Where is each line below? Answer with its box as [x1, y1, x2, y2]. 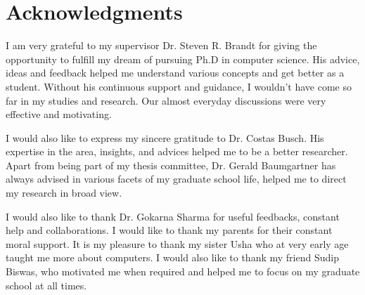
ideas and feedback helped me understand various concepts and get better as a [6, 65, 345, 80]
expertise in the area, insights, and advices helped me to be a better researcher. [6, 144, 348, 159]
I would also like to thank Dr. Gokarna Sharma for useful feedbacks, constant [6, 209, 340, 223]
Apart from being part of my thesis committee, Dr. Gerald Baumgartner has [6, 157, 336, 172]
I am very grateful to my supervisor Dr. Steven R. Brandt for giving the [6, 38, 317, 53]
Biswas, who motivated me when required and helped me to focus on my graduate [6, 264, 360, 279]
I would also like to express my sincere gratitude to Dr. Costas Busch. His [6, 130, 324, 145]
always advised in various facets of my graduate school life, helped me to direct [6, 171, 347, 186]
